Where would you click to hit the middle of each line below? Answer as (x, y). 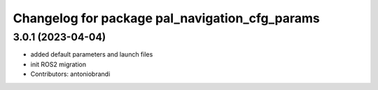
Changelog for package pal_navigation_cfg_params (166, 18)
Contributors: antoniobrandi (70, 74)
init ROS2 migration (58, 64)
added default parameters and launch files (92, 54)
